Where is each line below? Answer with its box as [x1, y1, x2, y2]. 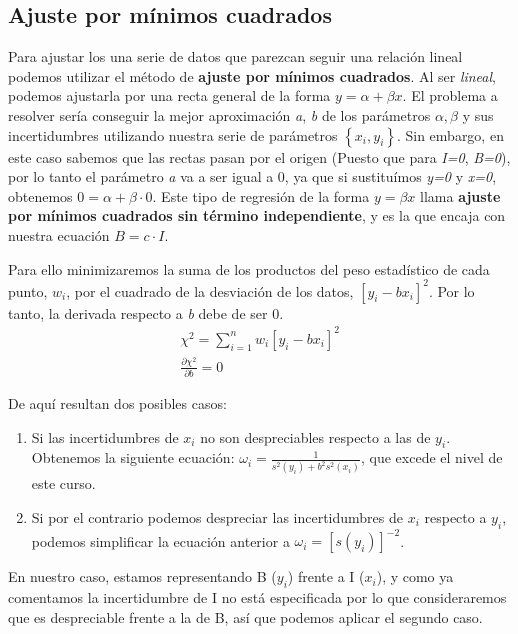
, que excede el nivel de [361, 447, 503, 468]
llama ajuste [420, 185, 501, 206]
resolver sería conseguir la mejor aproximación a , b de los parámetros [8, 104, 431, 125]
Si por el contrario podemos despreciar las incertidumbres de [31, 506, 403, 527]
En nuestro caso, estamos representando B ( [8, 566, 277, 587]
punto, [8, 280, 48, 301]
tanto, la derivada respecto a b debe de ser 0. [8, 302, 284, 323]
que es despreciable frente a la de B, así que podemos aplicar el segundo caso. [8, 606, 483, 627]
